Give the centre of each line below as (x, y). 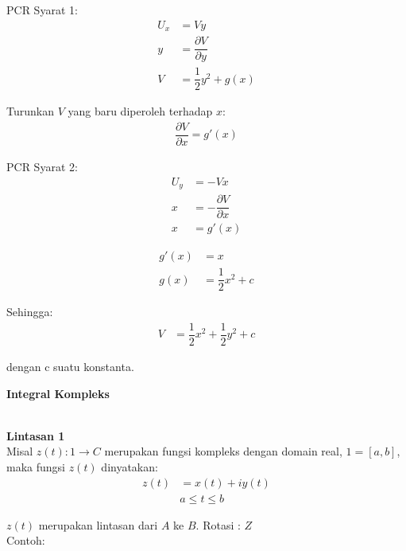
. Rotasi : (218, 524)
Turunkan (30, 111)
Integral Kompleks (58, 393)
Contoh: (26, 540)
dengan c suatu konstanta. (70, 366)
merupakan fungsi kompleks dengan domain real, (223, 451)
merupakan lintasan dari (98, 524)
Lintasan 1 (36, 435)
